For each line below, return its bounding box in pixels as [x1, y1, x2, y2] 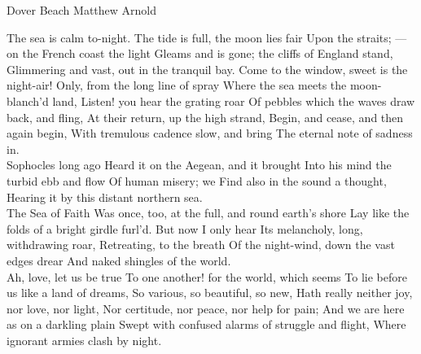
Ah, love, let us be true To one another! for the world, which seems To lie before [7, 268, 407, 285]
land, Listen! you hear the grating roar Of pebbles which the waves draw [52, 92, 415, 109]
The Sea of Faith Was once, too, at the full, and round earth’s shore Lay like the [7, 204, 410, 221]
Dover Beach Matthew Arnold [7, 2, 157, 18]
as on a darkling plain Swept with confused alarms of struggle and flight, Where [7, 316, 406, 333]
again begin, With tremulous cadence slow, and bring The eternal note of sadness [7, 125, 413, 142]
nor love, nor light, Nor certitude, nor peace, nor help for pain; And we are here [7, 299, 405, 317]
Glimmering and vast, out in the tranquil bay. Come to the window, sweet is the [7, 60, 408, 77]
